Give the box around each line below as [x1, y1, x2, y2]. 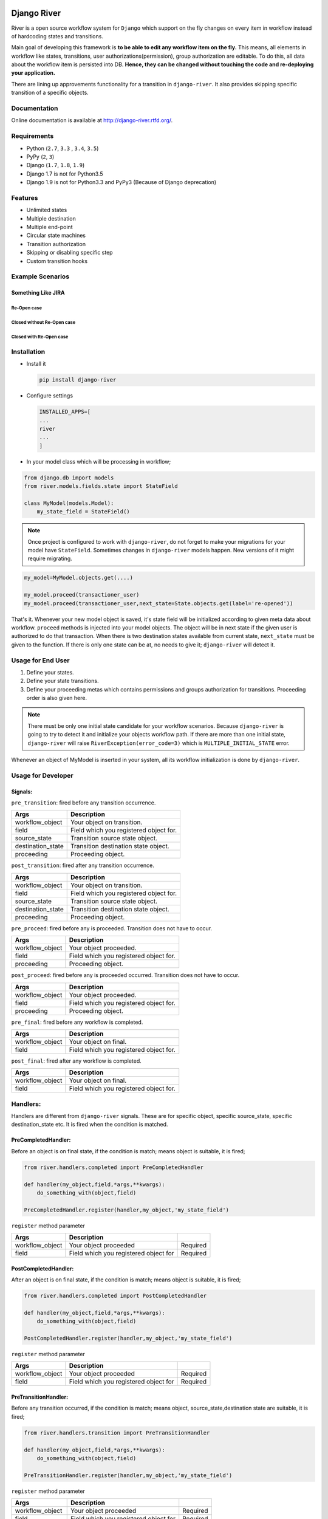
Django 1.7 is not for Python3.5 [26, 170, 103, 177]
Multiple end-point [26, 224, 73, 231]
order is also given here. [26, 694, 87, 702]
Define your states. [26, 668, 74, 676]
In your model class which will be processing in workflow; [26, 458, 171, 465]
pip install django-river [39, 377, 117, 383]
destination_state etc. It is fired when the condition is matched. [11, 1121, 168, 1128]
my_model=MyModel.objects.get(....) [24, 574, 134, 581]
